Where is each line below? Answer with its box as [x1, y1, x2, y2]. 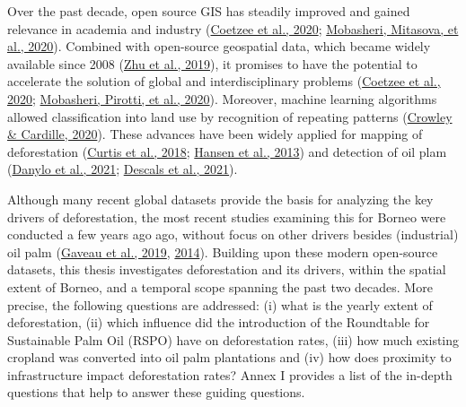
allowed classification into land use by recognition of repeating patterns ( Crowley [7, 107, 453, 126]
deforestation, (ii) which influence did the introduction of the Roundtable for [7, 313, 430, 332]
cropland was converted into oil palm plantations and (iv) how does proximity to [7, 348, 452, 367]
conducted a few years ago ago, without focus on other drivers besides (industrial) [7, 225, 459, 244]
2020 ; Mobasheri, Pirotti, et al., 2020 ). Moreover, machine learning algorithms [7, 89, 437, 108]
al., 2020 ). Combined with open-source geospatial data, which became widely [7, 37, 431, 56]
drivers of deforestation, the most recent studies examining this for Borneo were [7, 207, 446, 226]
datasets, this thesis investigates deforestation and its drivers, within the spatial [7, 260, 446, 279]
